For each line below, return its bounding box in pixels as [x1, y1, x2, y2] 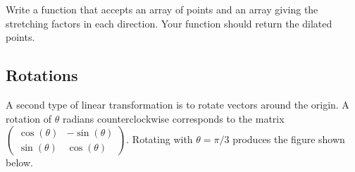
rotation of [6, 111, 52, 125]
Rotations [6, 64, 78, 86]
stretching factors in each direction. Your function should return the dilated [6, 16, 332, 30]
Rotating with [132, 132, 193, 147]
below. [6, 155, 33, 170]
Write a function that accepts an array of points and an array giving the [6, 2, 318, 16]
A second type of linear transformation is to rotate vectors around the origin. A [6, 97, 349, 111]
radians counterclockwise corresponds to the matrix [62, 111, 285, 125]
